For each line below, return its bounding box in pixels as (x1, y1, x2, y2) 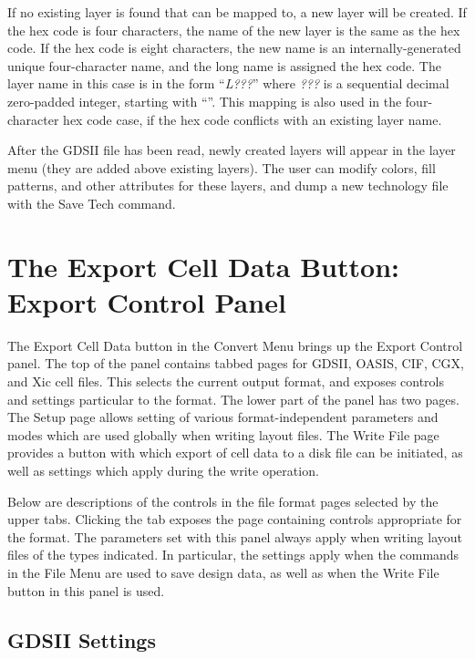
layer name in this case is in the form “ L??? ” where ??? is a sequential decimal (7, 74, 449, 93)
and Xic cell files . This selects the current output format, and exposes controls (7, 372, 445, 391)
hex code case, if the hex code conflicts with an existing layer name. (63, 109, 442, 129)
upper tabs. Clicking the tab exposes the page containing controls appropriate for (7, 510, 462, 529)
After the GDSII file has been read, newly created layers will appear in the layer (7, 140, 456, 160)
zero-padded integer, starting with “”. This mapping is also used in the (7, 91, 402, 110)
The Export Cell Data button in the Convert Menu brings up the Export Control (7, 335, 463, 355)
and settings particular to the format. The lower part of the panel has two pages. (7, 389, 460, 408)
